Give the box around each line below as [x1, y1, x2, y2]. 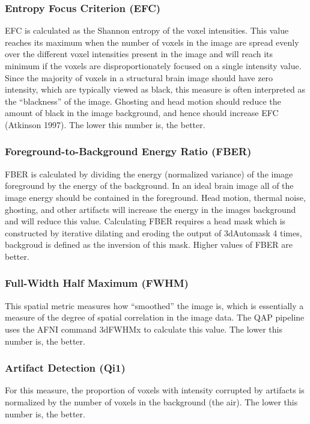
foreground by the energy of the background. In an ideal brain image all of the [5, 179, 294, 192]
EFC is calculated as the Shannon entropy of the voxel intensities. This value [5, 24, 289, 37]
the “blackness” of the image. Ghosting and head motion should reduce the [5, 94, 281, 107]
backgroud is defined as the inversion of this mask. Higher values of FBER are [5, 238, 293, 251]
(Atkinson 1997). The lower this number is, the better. [5, 118, 205, 131]
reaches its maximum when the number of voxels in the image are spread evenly [5, 35, 299, 48]
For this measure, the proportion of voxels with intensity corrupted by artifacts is [5, 384, 305, 396]
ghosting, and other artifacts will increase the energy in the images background [5, 203, 296, 215]
